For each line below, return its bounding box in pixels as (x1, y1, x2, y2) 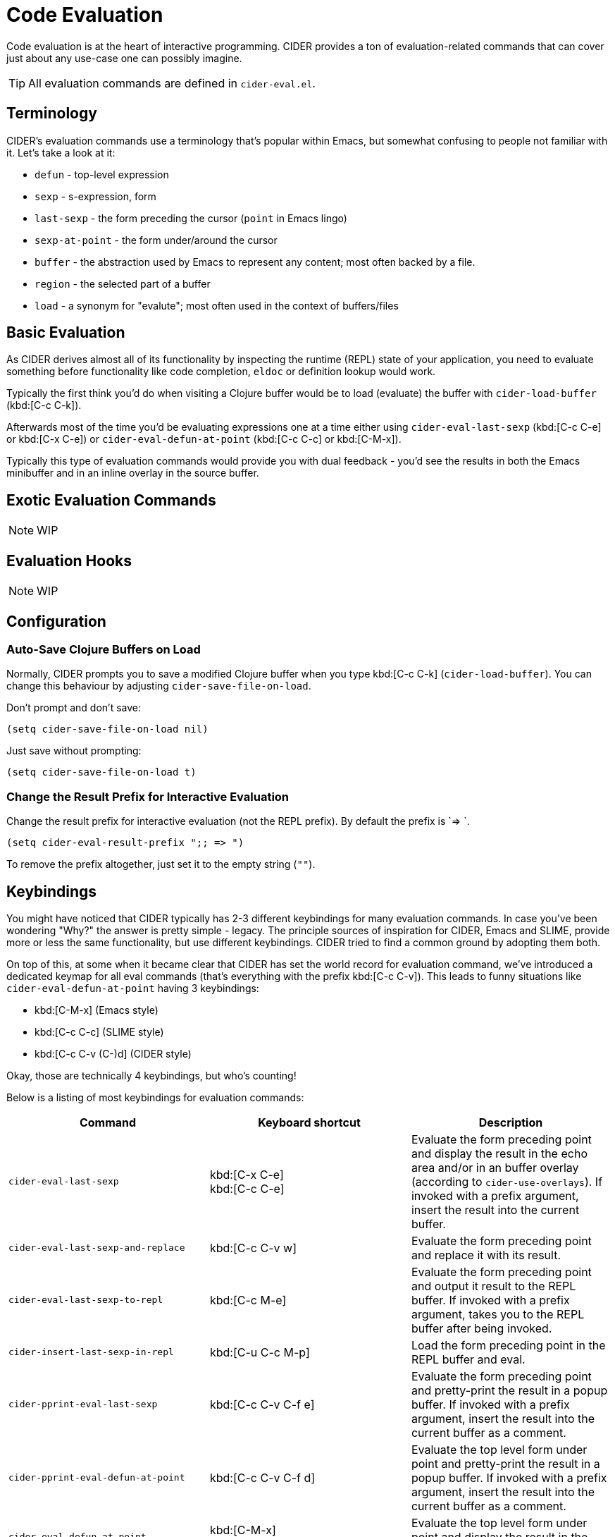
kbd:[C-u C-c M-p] (209, 1345, 310, 1359)
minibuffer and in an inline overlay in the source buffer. (6, 467, 259, 479)
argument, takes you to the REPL (411, 1306, 585, 1321)
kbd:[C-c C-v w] (209, 1240, 297, 1255)
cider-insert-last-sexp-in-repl (8, 1347, 174, 1358)
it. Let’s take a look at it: (6, 146, 116, 159)
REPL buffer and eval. (411, 1352, 526, 1366)
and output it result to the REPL (411, 1278, 576, 1293)
